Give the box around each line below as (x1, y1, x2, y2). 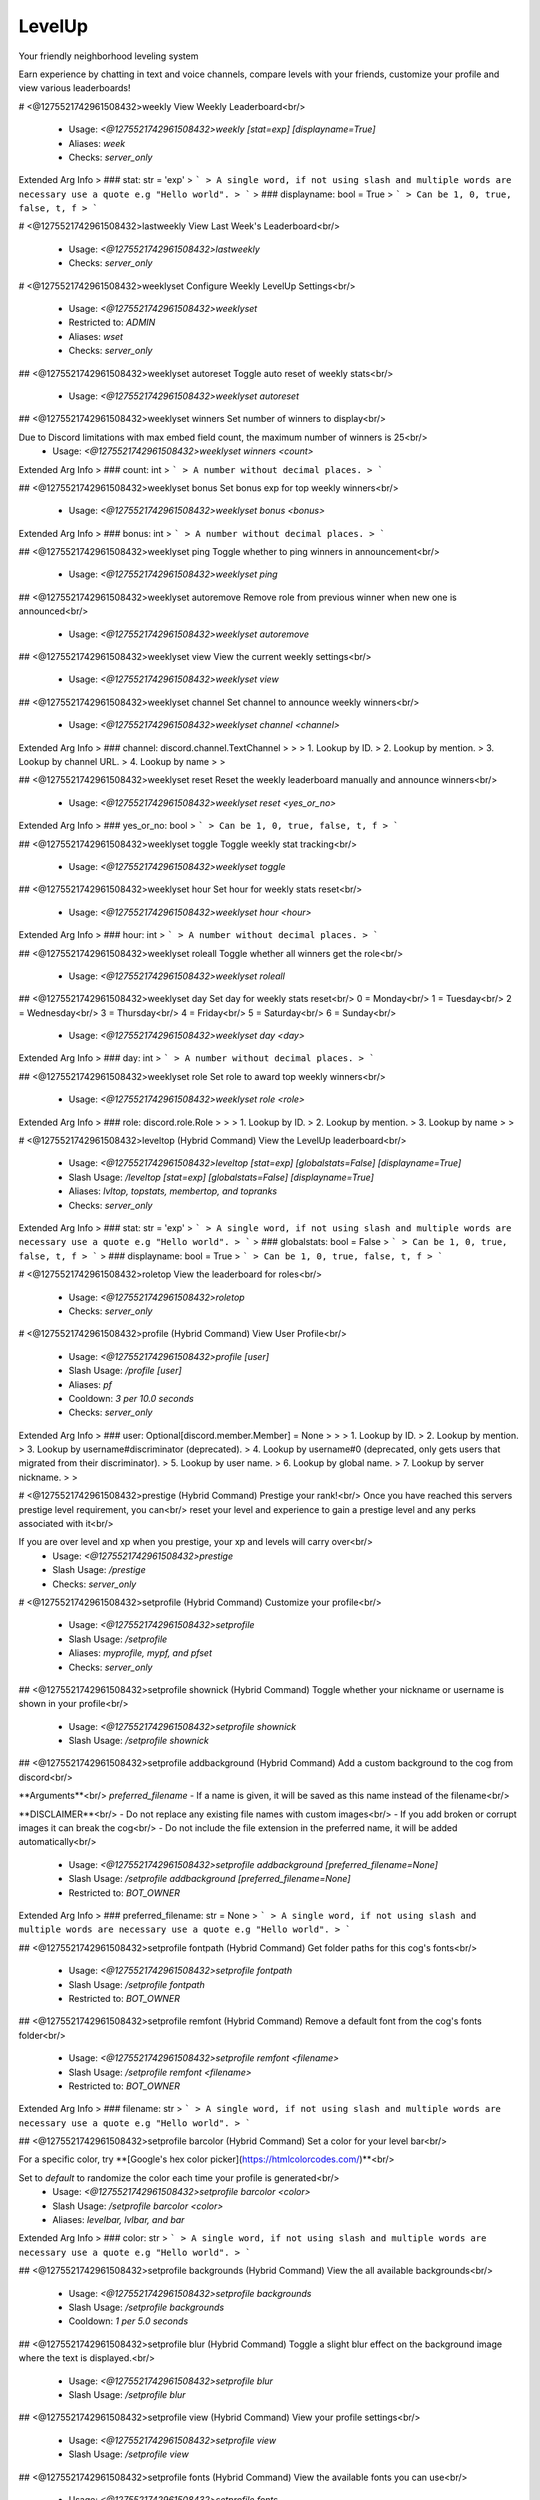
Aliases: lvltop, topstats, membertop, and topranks (68, 1185, 278, 1197)
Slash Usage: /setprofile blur (68, 2388, 186, 2400)
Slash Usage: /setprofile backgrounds (68, 2301, 225, 2313)
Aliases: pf (68, 1378, 113, 1390)
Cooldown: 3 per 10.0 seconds (68, 1392, 194, 1404)
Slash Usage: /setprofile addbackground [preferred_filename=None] (68, 1873, 351, 1885)
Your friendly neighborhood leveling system (18, 50, 199, 62)
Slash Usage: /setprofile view (68, 2448, 189, 2460)
